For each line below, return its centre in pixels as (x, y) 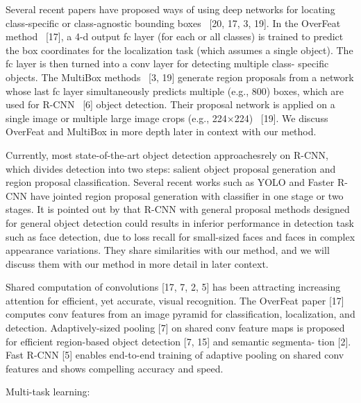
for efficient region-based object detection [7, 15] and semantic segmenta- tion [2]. (178, 341)
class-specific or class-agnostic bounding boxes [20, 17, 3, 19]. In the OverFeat (173, 23)
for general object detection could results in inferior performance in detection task (180, 222)
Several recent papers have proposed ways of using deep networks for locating (170, 9)
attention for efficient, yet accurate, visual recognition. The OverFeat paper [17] (175, 300)
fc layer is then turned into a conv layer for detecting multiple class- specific (167, 63)
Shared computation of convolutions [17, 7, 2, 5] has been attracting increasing (173, 287)
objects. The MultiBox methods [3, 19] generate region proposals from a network (180, 77)
